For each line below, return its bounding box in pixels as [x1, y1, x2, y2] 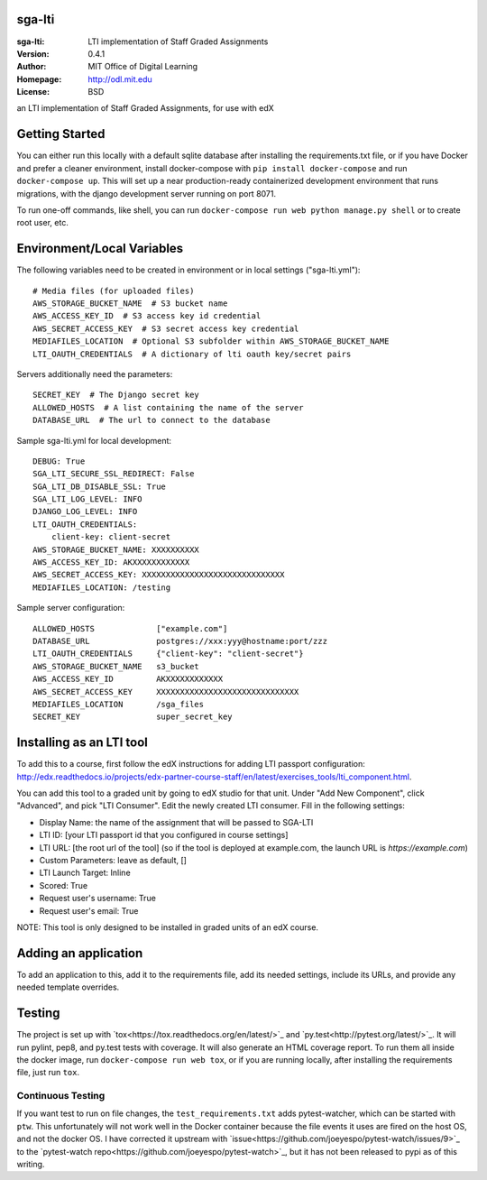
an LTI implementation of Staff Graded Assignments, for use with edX [16, 103, 274, 114]
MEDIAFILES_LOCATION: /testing [32, 582, 171, 593]
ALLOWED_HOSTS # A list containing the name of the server [32, 402, 304, 412]
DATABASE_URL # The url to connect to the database [32, 415, 271, 426]
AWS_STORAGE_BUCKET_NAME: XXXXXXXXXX [32, 544, 200, 555]
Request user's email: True [39, 905, 139, 916]
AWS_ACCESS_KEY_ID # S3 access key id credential [32, 311, 262, 321]
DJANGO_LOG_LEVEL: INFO [32, 506, 138, 517]
